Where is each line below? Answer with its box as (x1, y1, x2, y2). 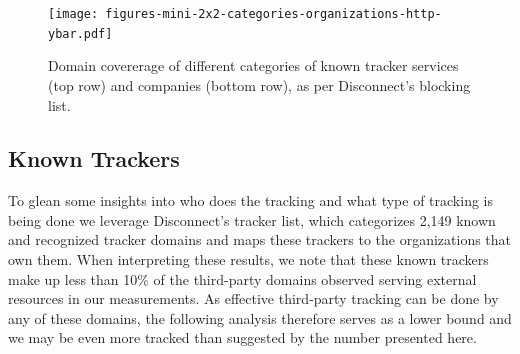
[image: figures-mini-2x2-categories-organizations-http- (48, 7, 442, 21)
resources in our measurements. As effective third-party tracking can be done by (8, 288, 499, 309)
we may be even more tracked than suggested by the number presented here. (8, 327, 477, 348)
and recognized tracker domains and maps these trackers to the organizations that (8, 229, 512, 250)
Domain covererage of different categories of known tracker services (48, 55, 459, 76)
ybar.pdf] (48, 26, 113, 41)
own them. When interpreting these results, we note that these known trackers (8, 249, 489, 270)
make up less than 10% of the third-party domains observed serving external (8, 268, 477, 289)
